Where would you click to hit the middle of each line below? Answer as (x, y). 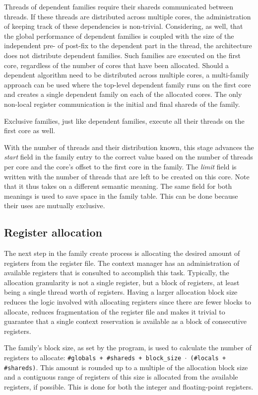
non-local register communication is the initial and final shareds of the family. (122, 104)
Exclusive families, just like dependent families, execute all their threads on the (124, 120)
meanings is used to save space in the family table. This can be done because (121, 196)
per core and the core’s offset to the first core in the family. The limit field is (120, 166)
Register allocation (53, 232)
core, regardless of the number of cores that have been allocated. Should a (117, 65)
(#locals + (208, 358)
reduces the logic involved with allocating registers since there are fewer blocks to (128, 302)
